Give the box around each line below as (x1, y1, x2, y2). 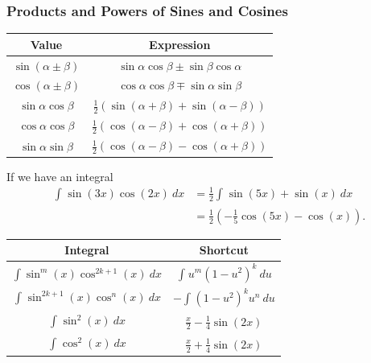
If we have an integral (6, 167, 113, 184)
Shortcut (199, 241, 249, 258)
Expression (149, 35, 211, 52)
